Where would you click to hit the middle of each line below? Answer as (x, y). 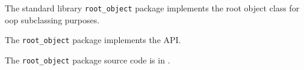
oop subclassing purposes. (52, 19)
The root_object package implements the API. (93, 40)
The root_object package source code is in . (88, 60)
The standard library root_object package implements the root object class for (152, 8)
